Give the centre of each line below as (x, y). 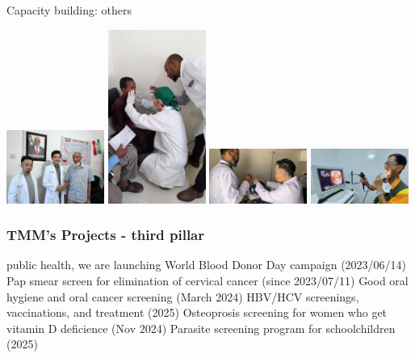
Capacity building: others (69, 10)
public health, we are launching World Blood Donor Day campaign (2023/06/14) (207, 265)
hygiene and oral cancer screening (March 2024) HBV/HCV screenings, (183, 296)
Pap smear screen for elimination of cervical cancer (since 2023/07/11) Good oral (207, 281)
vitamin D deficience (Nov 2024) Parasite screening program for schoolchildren (201, 328)
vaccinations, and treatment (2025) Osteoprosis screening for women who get (197, 312)
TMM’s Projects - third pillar (105, 235)
